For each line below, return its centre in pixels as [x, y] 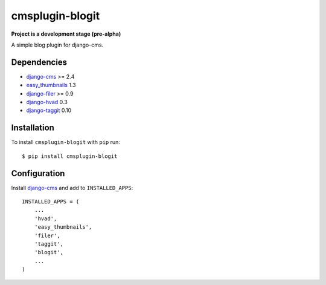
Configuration [38, 173]
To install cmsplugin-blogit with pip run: [66, 142]
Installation [33, 128]
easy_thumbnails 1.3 [51, 85]
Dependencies [39, 62]
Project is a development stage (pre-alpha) [66, 34]
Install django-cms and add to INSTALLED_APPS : [72, 188]
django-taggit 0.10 [49, 110]
